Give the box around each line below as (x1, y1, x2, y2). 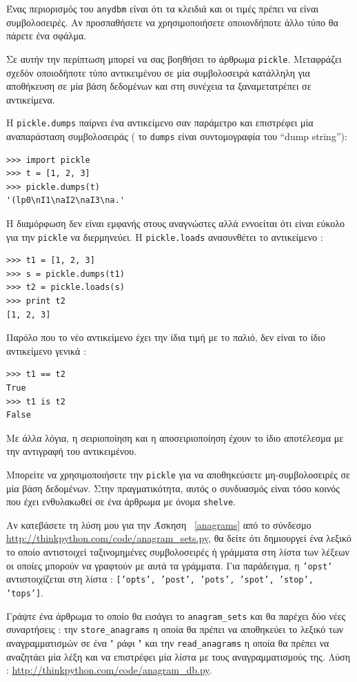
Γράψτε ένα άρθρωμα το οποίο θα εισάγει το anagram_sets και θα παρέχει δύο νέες (6, 608, 346, 623)
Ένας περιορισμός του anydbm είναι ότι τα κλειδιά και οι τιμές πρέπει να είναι (6, 1, 319, 15)
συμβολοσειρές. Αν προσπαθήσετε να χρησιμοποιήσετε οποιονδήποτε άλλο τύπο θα (6, 14, 338, 29)
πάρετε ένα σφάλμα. (6, 28, 87, 43)
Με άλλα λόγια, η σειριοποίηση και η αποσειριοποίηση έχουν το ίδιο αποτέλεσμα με (6, 430, 344, 445)
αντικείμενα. (6, 92, 55, 106)
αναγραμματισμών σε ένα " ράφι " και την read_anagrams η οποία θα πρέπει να (6, 635, 329, 650)
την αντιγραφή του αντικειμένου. (6, 444, 137, 458)
